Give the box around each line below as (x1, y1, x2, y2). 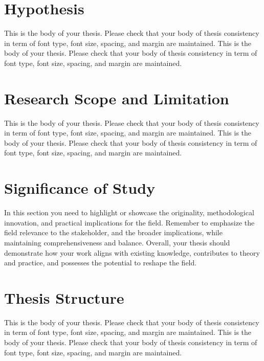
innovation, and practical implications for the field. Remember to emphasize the (4, 217, 255, 228)
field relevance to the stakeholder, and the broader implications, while (4, 227, 223, 238)
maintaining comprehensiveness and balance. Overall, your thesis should (4, 237, 230, 247)
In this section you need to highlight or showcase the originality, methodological (4, 207, 254, 218)
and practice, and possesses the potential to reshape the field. (4, 257, 197, 268)
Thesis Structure (4, 287, 124, 308)
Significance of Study (4, 177, 156, 198)
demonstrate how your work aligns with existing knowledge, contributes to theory (4, 247, 260, 258)
